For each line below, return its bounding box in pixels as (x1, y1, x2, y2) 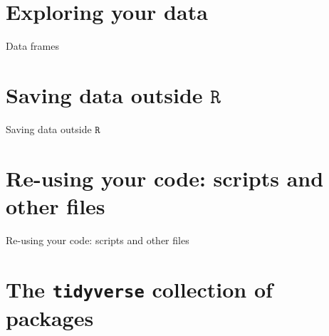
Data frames (6, 38, 59, 53)
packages (6, 303, 94, 332)
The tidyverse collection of (6, 274, 273, 303)
